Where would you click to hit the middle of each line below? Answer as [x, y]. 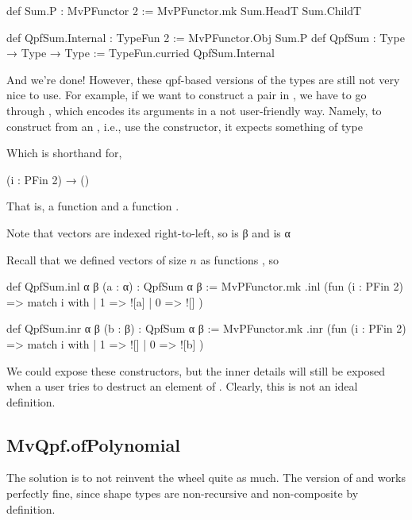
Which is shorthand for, [64, 153]
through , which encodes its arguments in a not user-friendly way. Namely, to [194, 110]
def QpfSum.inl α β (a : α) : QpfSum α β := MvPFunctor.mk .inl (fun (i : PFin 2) [205, 286]
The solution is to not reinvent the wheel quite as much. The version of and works [206, 478]
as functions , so [240, 259]
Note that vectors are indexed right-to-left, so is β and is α [148, 232]
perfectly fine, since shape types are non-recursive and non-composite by [183, 493]
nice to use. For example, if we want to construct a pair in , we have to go [187, 95]
